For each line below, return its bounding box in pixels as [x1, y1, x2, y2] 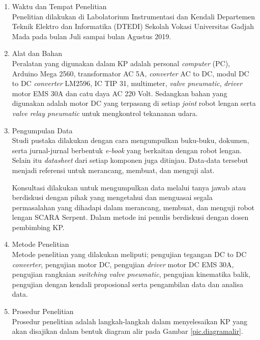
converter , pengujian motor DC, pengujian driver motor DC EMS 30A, [12, 259, 234, 269]
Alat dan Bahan [12, 48, 63, 59]
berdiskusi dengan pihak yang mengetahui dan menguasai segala [12, 192, 213, 203]
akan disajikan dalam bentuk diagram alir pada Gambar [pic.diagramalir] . [12, 326, 243, 336]
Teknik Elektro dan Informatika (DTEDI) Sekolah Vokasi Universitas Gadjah [12, 21, 254, 32]
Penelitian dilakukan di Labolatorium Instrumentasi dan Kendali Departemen [12, 11, 255, 21]
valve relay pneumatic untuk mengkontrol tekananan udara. [12, 107, 198, 118]
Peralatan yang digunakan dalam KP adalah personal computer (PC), [12, 58, 230, 68]
